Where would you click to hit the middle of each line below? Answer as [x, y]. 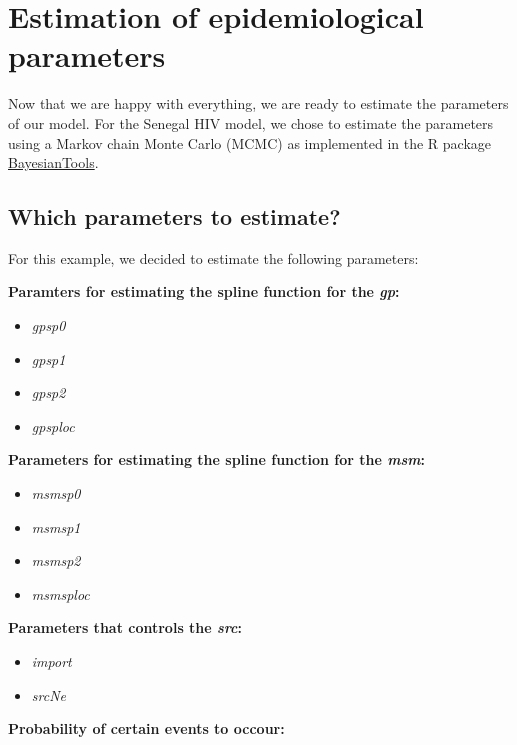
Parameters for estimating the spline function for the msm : [216, 459]
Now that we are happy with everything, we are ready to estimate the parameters [258, 103]
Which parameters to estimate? [174, 216]
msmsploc [60, 593]
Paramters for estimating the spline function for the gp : [204, 291]
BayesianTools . [53, 162]
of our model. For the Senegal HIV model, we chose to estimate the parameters [251, 122]
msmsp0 [56, 493]
